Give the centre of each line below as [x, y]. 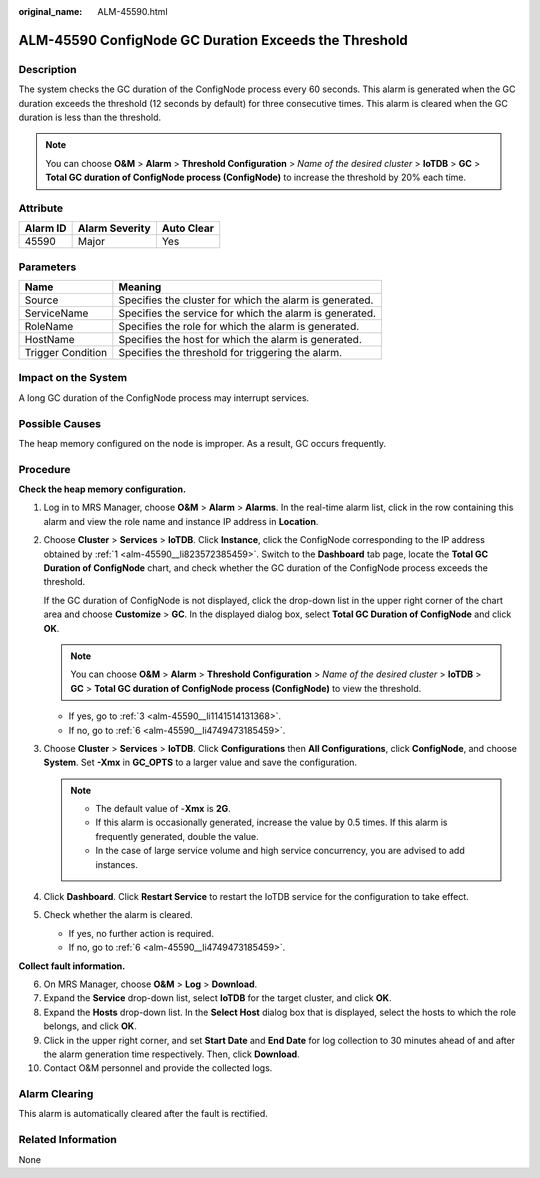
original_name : [50, 11]
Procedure [44, 469]
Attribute [41, 208]
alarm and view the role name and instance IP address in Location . [181, 521]
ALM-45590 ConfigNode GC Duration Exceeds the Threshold [213, 40]
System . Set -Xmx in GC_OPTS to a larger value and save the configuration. [200, 762]
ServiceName [56, 313]
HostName [49, 339]
